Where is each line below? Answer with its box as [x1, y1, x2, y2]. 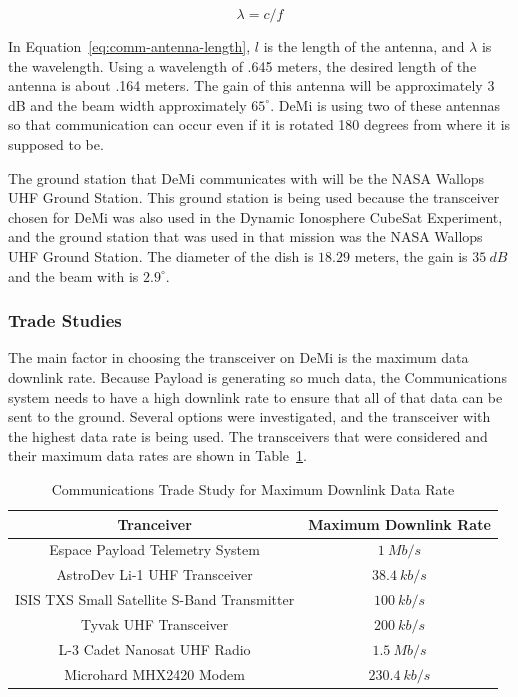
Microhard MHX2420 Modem [64, 663, 245, 684]
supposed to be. [8, 133, 104, 154]
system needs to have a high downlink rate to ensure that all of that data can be [8, 386, 503, 407]
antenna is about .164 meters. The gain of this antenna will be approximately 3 [8, 75, 495, 96]
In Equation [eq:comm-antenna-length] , [8, 36, 251, 56]
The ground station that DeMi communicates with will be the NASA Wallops [8, 167, 485, 188]
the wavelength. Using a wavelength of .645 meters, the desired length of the [8, 55, 477, 76]
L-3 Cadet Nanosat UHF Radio [58, 638, 251, 659]
